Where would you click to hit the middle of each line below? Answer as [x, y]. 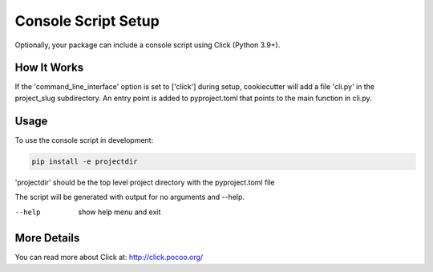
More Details [47, 238]
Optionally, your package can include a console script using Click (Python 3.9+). [148, 45]
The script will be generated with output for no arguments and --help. [129, 197]
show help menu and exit [119, 212]
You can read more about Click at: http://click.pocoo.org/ [109, 258]
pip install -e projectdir [85, 161]
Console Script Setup [87, 21]
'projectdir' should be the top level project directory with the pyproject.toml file [145, 182]
